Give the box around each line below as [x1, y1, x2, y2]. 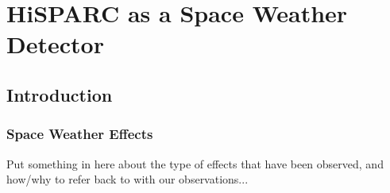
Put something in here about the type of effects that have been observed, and [6, 155, 384, 172]
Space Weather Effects [6, 124, 153, 144]
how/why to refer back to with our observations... [6, 171, 249, 187]
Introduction [6, 82, 113, 106]
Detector [6, 28, 104, 60]
